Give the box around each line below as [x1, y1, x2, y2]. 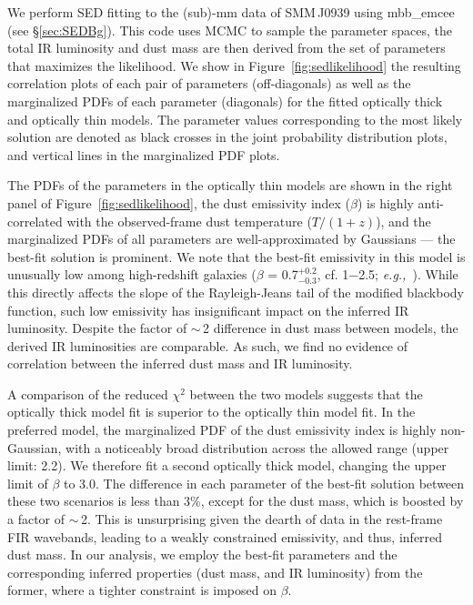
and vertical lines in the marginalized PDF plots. [7, 145, 280, 164]
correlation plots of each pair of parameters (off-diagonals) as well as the [7, 74, 411, 93]
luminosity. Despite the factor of [7, 318, 187, 338]
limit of [7, 473, 48, 492]
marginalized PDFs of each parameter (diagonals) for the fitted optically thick [7, 91, 443, 110]
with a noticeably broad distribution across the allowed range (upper [65, 438, 449, 457]
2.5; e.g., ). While [358, 265, 458, 284]
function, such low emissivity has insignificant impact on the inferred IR [7, 300, 409, 319]
